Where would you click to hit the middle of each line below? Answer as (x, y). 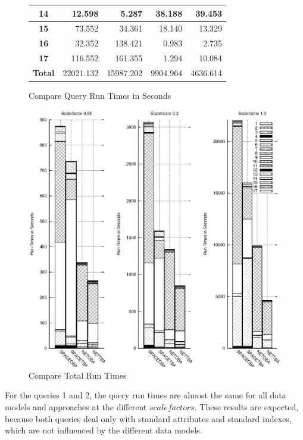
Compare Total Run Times (78, 375)
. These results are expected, (246, 406)
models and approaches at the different (76, 406)
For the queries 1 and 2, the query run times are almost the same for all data (146, 395)
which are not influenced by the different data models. (104, 430)
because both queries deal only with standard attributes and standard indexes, (148, 418)
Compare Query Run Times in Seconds (100, 95)
